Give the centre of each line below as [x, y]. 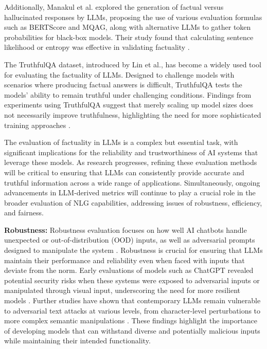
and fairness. [24, 213]
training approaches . [37, 125]
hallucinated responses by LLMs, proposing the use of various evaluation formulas [133, 17]
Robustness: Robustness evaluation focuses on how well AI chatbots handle [126, 229]
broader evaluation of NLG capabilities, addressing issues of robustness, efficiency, [133, 202]
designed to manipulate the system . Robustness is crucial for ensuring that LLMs [133, 250]
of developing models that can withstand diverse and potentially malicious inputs [132, 330]
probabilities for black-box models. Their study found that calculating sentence [129, 37]
